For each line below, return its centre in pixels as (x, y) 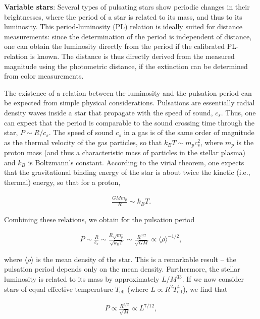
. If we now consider (213, 279)
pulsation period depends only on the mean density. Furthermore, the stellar (122, 269)
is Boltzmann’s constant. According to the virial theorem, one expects (136, 162)
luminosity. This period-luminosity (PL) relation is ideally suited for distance (123, 26)
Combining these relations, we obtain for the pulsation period (99, 219)
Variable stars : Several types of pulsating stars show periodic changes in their (127, 7)
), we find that (205, 289)
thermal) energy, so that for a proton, (62, 182)
